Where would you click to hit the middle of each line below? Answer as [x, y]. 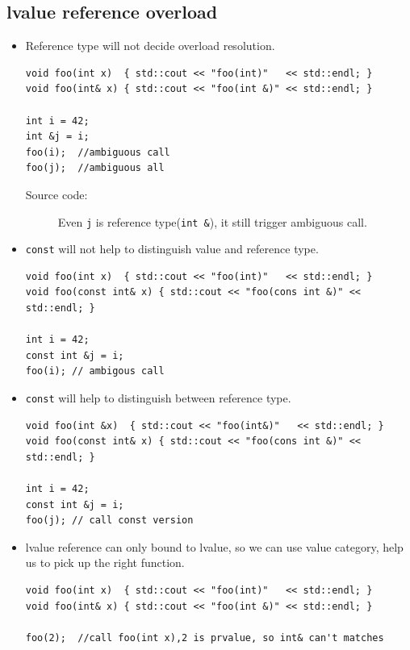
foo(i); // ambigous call [95, 371]
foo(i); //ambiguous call [98, 152]
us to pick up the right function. [105, 562]
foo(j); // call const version [109, 521]
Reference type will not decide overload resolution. [150, 46]
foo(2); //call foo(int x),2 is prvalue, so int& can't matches [205, 637]
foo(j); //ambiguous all [95, 168]
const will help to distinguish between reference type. [158, 398]
